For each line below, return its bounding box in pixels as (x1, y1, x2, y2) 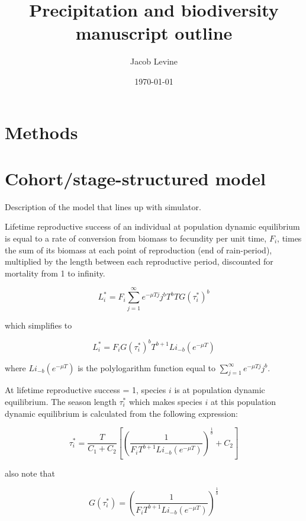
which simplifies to (5, 319, 72, 331)
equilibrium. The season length (5, 395, 117, 407)
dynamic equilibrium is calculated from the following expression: (5, 407, 238, 419)
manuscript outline (75, 21, 233, 45)
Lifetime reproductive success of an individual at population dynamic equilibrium (5, 220, 300, 233)
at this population (210, 395, 276, 407)
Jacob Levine (130, 55, 178, 67)
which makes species (128, 395, 202, 407)
